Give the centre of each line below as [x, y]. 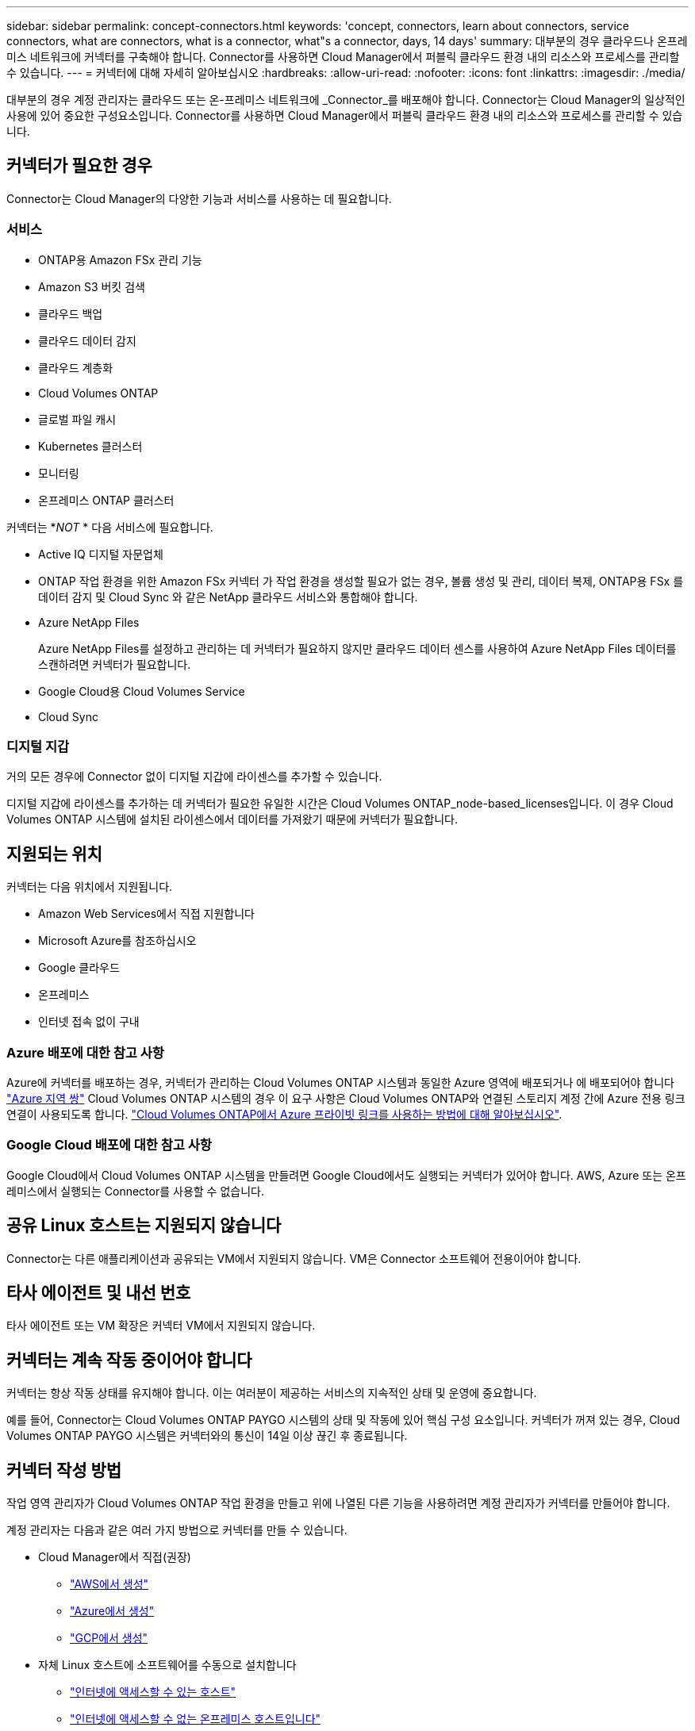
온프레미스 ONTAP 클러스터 [106, 500]
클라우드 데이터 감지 [87, 340]
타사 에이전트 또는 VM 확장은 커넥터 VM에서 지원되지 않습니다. [161, 1326]
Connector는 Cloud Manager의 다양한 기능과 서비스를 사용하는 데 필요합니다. [199, 198]
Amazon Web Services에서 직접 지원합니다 [146, 914]
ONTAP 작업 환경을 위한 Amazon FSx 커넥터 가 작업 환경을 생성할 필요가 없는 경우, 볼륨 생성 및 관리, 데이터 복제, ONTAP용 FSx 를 [361, 581]
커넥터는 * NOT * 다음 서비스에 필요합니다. [110, 527]
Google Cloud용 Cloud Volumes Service [142, 691]
